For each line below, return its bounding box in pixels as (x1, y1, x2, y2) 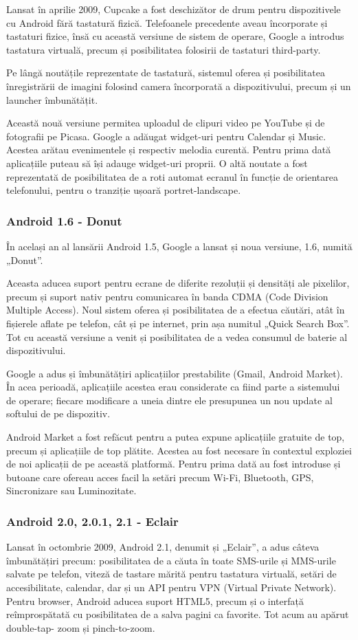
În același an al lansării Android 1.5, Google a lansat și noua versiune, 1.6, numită (6, 239, 353, 253)
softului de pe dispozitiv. (6, 406, 111, 421)
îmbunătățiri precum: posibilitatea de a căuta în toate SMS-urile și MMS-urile (6, 553, 336, 567)
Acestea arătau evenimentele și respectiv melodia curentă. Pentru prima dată (6, 142, 331, 157)
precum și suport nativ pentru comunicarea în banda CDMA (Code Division (6, 289, 328, 303)
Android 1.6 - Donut (6, 212, 122, 229)
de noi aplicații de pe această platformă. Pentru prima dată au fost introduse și (6, 456, 341, 471)
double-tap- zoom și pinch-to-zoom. (6, 620, 155, 635)
